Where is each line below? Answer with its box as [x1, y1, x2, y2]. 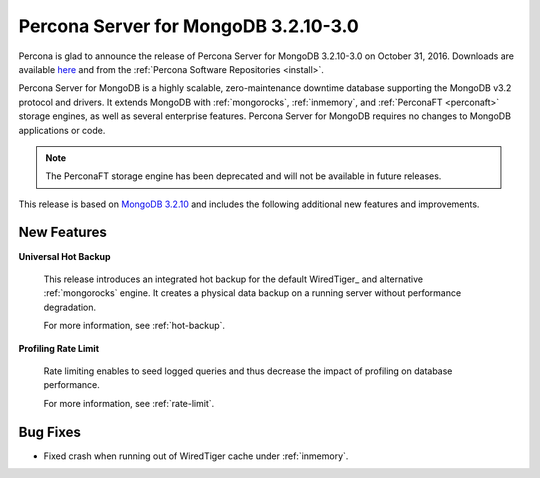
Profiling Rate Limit [18, 342, 100, 354]
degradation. [43, 301, 97, 313]
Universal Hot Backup [18, 250, 111, 262]
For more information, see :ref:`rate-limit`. [43, 397, 215, 409]
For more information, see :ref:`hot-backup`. [43, 320, 225, 332]
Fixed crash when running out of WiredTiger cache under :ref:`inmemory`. [43, 450, 349, 462]
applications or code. [18, 124, 106, 136]
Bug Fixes [18, 423, 82, 440]
